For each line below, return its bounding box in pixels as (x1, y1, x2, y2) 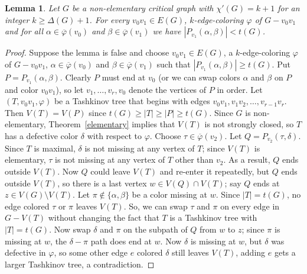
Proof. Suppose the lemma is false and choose (5, 46, 169, 59)
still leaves (172, 246, 209, 259)
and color (5, 83, 38, 95)
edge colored (5, 199, 50, 212)
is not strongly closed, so (204, 118, 294, 130)
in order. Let (217, 83, 263, 95)
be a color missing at (132, 188, 207, 201)
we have (152, 25, 181, 37)
